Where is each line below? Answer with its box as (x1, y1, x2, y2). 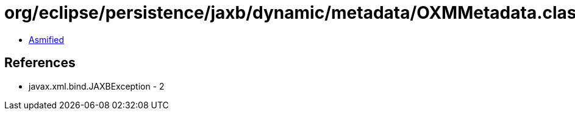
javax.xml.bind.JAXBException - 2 (29, 80, 165, 91)
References (4, 55, 76, 71)
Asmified (29, 34, 65, 45)
